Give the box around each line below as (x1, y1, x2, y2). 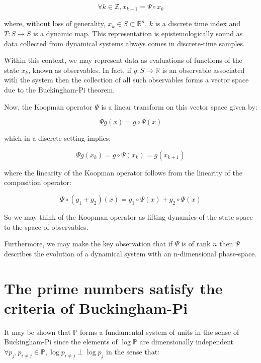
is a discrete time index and (155, 18, 241, 29)
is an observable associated (162, 64, 245, 75)
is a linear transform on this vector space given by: (101, 101, 257, 112)
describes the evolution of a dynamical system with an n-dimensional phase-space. (4, 248, 257, 258)
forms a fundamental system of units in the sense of (79, 326, 239, 337)
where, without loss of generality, (4, 18, 106, 29)
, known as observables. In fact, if (28, 64, 132, 75)
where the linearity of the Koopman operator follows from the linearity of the (4, 167, 242, 177)
